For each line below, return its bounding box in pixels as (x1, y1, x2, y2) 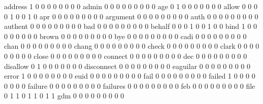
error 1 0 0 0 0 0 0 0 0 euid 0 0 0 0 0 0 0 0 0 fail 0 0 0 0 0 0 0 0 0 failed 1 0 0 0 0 (4, 71, 255, 81)
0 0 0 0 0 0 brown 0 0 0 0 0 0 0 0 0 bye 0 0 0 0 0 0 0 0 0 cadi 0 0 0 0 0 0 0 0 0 (4, 30, 247, 41)
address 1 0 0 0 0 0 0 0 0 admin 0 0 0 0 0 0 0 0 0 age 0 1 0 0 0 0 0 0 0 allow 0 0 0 (4, 1, 257, 11)
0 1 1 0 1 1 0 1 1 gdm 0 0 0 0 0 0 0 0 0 (4, 90, 124, 101)
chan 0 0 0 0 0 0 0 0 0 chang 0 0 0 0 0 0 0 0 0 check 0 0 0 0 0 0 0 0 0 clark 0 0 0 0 (4, 41, 259, 51)
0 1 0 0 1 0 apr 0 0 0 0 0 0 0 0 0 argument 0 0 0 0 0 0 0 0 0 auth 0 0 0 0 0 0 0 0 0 (4, 11, 258, 21)
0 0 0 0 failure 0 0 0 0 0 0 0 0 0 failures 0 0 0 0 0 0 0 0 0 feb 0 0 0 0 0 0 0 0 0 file (4, 80, 255, 91)
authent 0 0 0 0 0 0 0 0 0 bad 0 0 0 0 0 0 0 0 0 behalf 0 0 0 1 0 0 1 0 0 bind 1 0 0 (4, 21, 257, 31)
